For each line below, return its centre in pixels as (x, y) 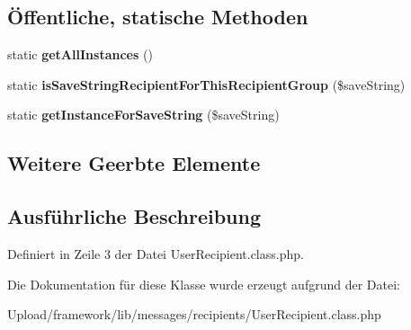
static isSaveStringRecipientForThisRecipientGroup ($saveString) (206, 84)
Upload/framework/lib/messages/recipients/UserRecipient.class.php (194, 314)
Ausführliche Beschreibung (134, 216)
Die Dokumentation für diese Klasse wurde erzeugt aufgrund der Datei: (204, 284)
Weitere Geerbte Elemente (134, 163)
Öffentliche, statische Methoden (158, 17)
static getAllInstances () (80, 54)
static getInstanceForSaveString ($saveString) (143, 115)
